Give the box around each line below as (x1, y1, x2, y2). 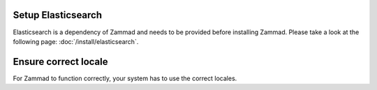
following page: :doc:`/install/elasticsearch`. (13, 37, 139, 45)
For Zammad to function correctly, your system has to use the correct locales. (13, 74, 237, 82)
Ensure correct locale (13, 56, 108, 68)
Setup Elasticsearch (13, 9, 103, 21)
